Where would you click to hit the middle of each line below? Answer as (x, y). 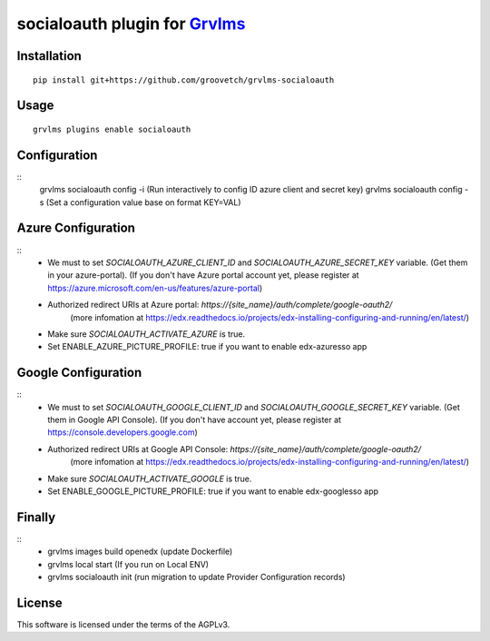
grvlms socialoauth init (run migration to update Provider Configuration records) (196, 577)
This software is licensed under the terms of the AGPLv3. (123, 624)
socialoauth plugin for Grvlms (131, 24)
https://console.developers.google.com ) (123, 432)
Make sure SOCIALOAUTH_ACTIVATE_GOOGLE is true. (150, 478)
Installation (49, 56)
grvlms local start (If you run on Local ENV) (128, 564)
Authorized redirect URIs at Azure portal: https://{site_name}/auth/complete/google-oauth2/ (220, 305)
